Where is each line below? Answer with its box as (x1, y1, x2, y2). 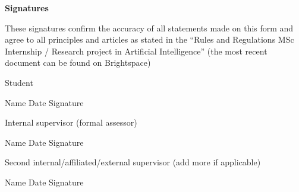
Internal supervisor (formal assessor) (5, 116, 137, 129)
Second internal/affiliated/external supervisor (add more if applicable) (5, 156, 261, 168)
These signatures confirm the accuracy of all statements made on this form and (5, 21, 294, 34)
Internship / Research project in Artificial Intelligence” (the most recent (5, 44, 267, 57)
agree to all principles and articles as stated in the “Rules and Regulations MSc (5, 33, 294, 46)
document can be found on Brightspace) (5, 56, 151, 69)
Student (5, 76, 33, 88)
